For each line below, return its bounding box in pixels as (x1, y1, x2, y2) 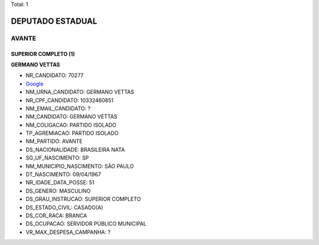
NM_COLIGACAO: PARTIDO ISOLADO (25, 121, 116, 128)
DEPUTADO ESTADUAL (11, 16, 97, 26)
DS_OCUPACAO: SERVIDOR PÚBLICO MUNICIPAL (25, 220, 147, 227)
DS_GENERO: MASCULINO (25, 187, 91, 194)
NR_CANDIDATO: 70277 (25, 72, 84, 79)
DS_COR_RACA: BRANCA (25, 212, 87, 219)
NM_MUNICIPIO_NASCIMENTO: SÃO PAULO (25, 163, 134, 170)
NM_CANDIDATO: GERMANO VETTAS (25, 113, 118, 120)
